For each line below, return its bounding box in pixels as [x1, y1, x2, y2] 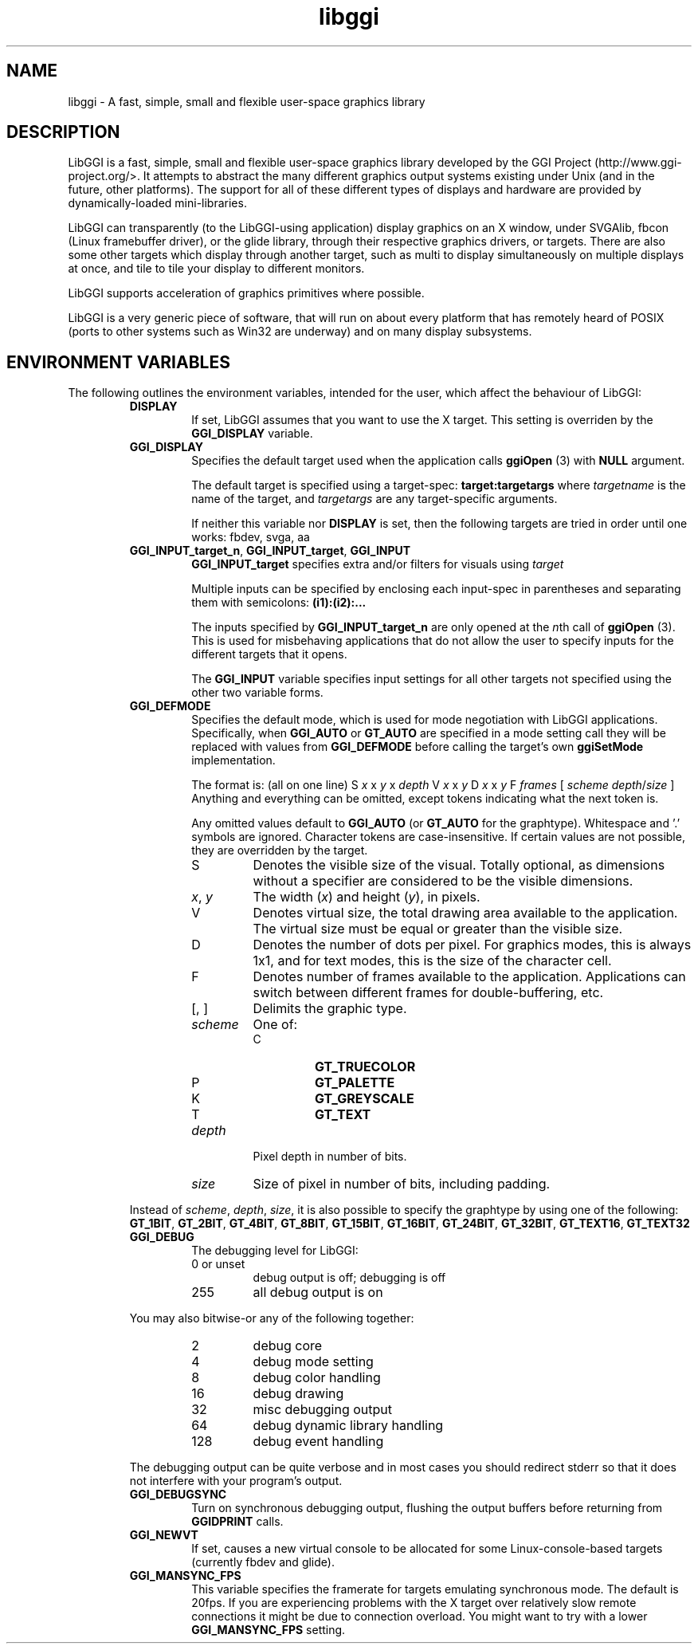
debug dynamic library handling [253, 1417, 444, 1434]
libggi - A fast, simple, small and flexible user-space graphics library [68, 94, 425, 108]
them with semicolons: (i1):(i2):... [191, 595, 367, 610]
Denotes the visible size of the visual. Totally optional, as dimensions [253, 857, 665, 874]
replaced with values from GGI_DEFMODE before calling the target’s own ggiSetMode [191, 740, 644, 754]
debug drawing [253, 1385, 344, 1402]
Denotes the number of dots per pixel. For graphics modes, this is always [253, 937, 692, 953]
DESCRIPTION [6, 122, 120, 143]
